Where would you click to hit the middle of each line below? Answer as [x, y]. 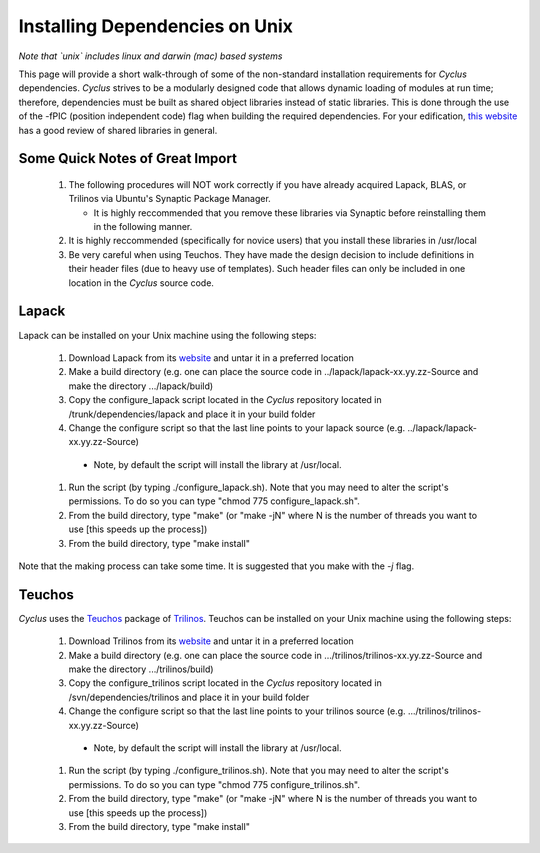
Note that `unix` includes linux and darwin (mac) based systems [150, 56]
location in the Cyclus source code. [141, 282]
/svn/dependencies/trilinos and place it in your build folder [189, 697]
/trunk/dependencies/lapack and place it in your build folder [192, 414]
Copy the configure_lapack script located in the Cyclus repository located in [225, 400]
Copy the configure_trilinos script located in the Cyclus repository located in [225, 683]
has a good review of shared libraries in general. [118, 130]
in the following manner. [143, 227]
